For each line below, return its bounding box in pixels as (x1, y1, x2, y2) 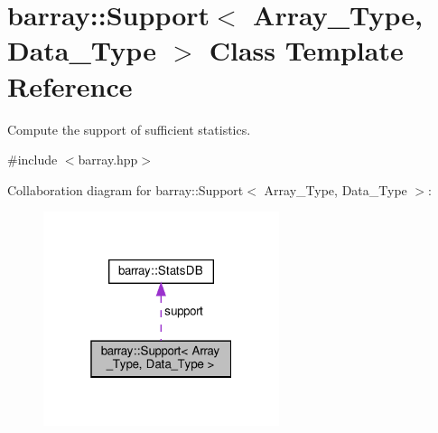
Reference (7, 67, 133, 104)
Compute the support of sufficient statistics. (7, 119, 251, 138)
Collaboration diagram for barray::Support (7, 180, 244, 199)
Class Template (209, 32, 404, 69)
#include (7, 150, 58, 169)
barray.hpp (78, 150, 138, 169)
